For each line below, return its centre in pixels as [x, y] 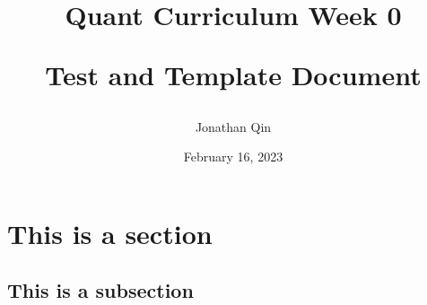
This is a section [110, 233]
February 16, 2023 [233, 157]
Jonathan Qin [233, 126]
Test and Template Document [233, 75]
